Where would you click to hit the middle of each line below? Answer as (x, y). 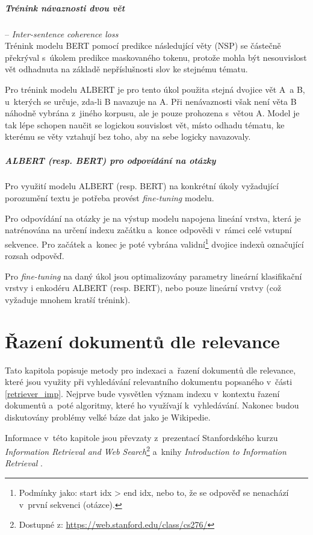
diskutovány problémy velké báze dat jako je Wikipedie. (108, 417)
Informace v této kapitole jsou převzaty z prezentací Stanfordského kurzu (141, 437)
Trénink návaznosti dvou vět (65, 8)
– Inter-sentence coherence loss (62, 33)
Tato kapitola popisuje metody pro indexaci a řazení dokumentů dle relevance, (150, 370)
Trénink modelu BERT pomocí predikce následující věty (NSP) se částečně (143, 45)
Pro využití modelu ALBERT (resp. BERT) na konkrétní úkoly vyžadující (142, 186)
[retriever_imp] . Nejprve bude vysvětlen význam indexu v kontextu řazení (142, 393)
